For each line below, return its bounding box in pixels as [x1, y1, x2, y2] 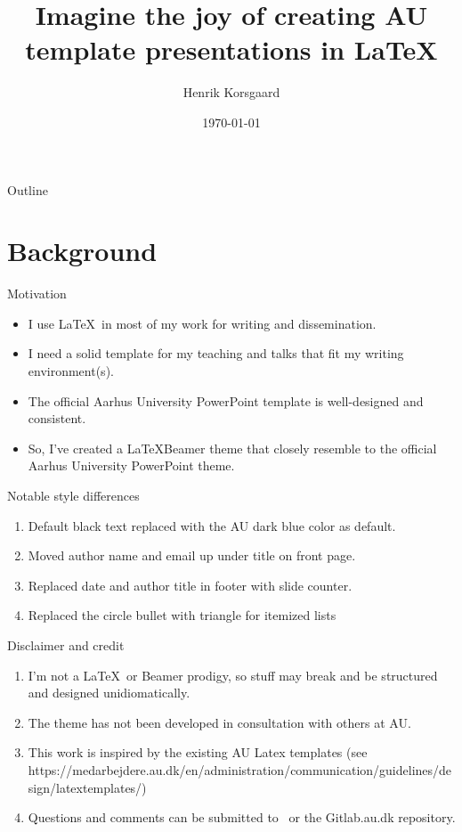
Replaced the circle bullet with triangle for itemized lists [28, 606, 336, 624]
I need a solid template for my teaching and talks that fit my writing [28, 344, 404, 363]
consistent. [28, 409, 86, 428]
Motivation [7, 284, 67, 303]
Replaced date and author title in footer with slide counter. [28, 575, 353, 594]
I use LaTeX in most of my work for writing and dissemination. [28, 314, 377, 332]
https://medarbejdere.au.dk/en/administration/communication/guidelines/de [28, 760, 452, 779]
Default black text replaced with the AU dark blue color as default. [28, 516, 396, 534]
